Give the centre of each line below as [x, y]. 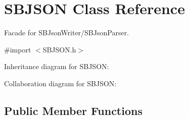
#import [18, 49]
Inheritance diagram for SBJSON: [57, 66]
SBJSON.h [59, 49]
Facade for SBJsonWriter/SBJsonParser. [67, 33]
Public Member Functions [73, 110]
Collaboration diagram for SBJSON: [60, 83]
